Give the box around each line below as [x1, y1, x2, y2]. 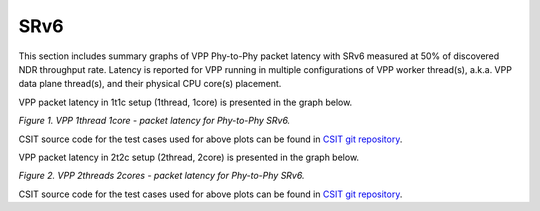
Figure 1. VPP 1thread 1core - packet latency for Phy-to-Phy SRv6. [18, 115, 291, 127]
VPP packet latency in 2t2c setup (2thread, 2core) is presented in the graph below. [18, 151, 360, 163]
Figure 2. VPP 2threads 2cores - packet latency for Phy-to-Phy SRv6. [18, 170, 305, 182]
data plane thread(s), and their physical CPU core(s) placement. [18, 78, 282, 90]
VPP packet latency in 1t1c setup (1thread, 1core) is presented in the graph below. [18, 96, 353, 108]
